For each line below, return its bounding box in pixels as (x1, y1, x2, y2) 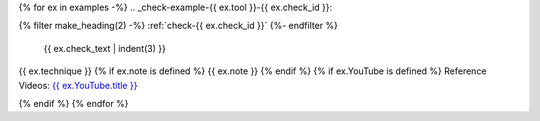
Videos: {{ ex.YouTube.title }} (18, 79, 138, 91)
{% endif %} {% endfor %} (18, 97, 129, 109)
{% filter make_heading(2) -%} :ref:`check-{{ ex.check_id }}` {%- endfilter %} (18, 20, 339, 32)
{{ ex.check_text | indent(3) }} (43, 42, 167, 54)
